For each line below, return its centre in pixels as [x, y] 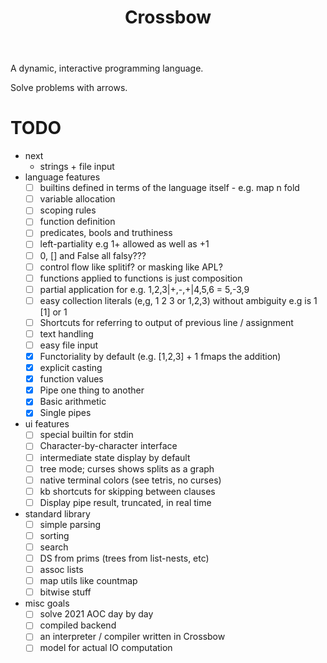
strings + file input [77, 167]
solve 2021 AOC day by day [96, 614]
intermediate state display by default [115, 457]
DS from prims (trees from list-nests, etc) [124, 558]
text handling [66, 333]
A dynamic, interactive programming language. [107, 68]
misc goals [47, 603]
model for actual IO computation [106, 648]
